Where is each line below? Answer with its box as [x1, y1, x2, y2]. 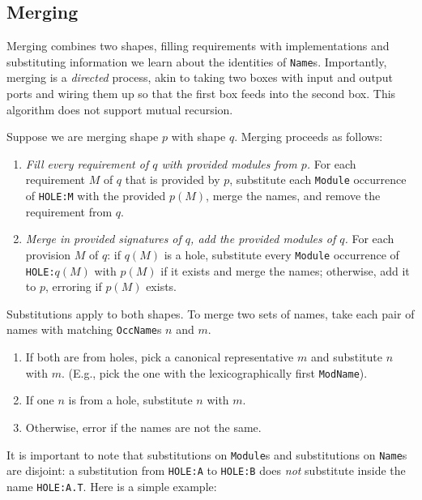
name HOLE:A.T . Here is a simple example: [6, 477, 217, 494]
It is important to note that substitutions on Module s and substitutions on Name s [6, 446, 407, 463]
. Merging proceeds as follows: [234, 128, 383, 145]
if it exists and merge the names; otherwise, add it [160, 262, 410, 279]
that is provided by [125, 171, 220, 188]
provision [25, 246, 71, 263]
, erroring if [45, 278, 102, 295]
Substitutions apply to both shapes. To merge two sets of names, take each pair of [6, 305, 415, 322]
